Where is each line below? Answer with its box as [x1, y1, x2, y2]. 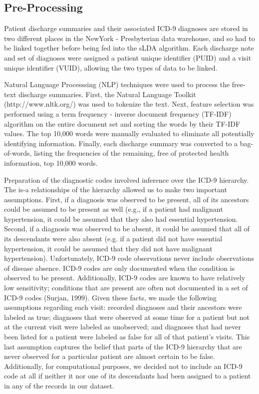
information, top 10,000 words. [4, 157, 98, 168]
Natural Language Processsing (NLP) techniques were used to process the [4, 79, 230, 90]
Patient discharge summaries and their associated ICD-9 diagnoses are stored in [4, 23, 248, 34]
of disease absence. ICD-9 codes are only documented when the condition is [4, 262, 235, 273]
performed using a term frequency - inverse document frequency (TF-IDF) [4, 108, 232, 119]
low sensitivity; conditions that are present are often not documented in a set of [4, 282, 248, 293]
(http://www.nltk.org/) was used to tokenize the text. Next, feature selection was [4, 99, 254, 109]
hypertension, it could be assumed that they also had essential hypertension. [4, 213, 238, 224]
